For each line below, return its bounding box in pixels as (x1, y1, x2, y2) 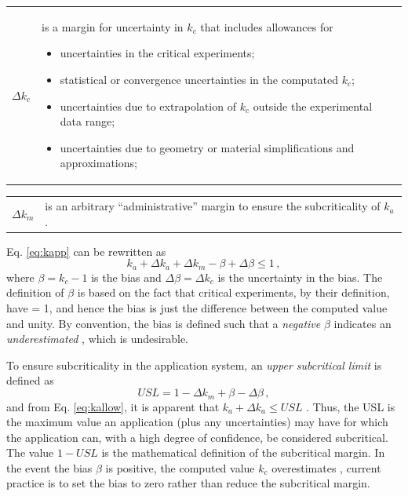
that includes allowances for (200, 18, 333, 35)
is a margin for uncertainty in (42, 18, 184, 35)
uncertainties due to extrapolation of (60, 97, 236, 114)
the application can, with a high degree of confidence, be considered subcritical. (6, 429, 388, 445)
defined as (6, 372, 54, 388)
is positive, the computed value (105, 459, 255, 476)
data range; (60, 113, 115, 129)
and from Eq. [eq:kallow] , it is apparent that (6, 398, 220, 414)
